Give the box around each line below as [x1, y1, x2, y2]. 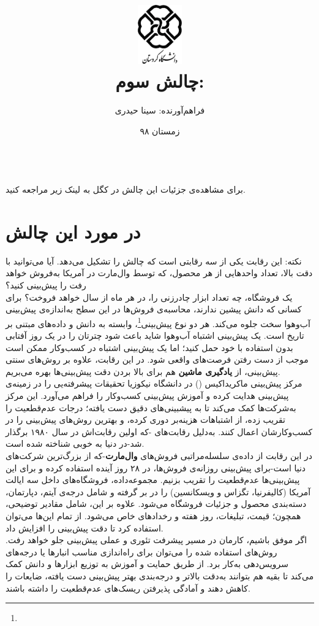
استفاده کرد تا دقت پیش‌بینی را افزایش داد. [6, 521, 163, 534]
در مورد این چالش [6, 218, 141, 244]
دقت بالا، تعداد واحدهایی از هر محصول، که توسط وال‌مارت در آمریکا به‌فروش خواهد [6, 266, 313, 279]
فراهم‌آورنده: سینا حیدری [114, 104, 205, 117]
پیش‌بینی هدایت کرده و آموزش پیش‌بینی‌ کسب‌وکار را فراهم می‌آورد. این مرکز [6, 389, 289, 401]
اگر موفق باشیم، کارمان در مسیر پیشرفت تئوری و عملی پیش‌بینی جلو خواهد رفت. [6, 533, 307, 546]
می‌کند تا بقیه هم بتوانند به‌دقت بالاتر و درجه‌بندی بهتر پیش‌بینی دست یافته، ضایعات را [6, 569, 314, 582]
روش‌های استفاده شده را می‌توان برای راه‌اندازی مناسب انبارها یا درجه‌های [6, 545, 277, 558]
